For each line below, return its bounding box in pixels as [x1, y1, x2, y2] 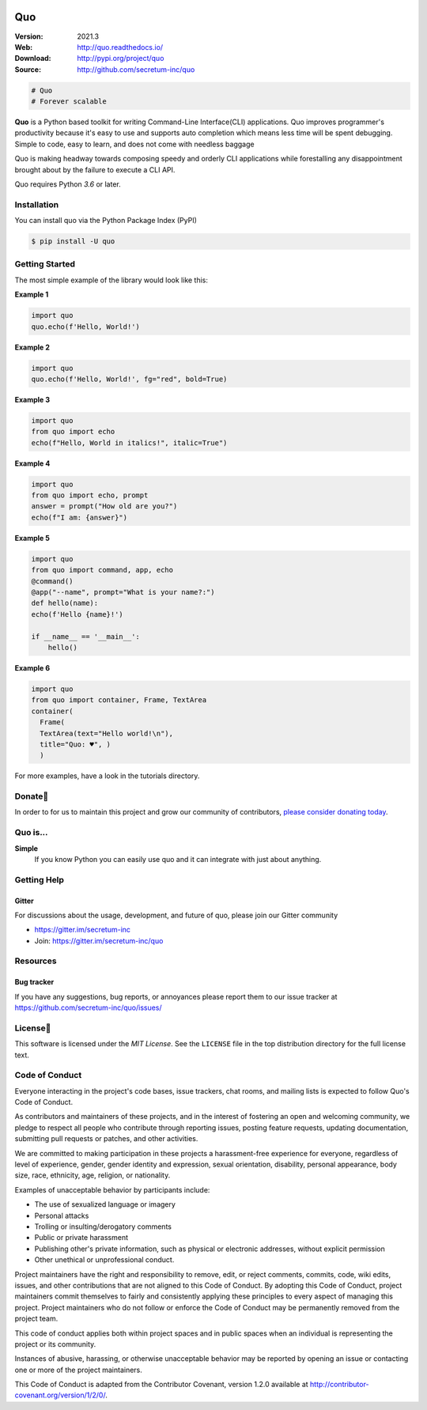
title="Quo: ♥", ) [40, 739, 111, 749]
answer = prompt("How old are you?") [31, 502, 178, 511]
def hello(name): [31, 599, 99, 608]
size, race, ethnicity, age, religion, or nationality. [14, 1170, 171, 1180]
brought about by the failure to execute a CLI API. [14, 164, 176, 174]
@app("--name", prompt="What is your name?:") [31, 588, 215, 597]
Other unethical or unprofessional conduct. [34, 1255, 175, 1264]
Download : [14, 54, 51, 63]
